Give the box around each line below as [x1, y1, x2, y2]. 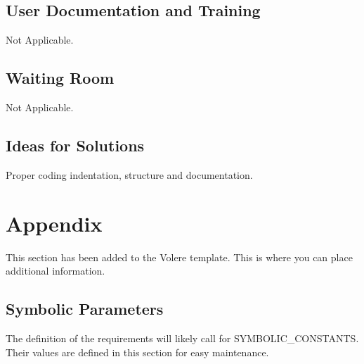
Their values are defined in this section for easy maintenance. [6, 344, 269, 359]
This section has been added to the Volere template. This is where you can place [6, 249, 353, 264]
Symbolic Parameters [6, 298, 164, 320]
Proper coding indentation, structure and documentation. [6, 167, 253, 182]
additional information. [6, 263, 105, 278]
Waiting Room [6, 67, 115, 89]
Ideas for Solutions [6, 134, 145, 156]
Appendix [6, 208, 103, 237]
